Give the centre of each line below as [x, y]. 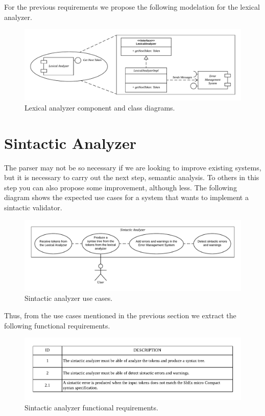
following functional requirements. [57, 325]
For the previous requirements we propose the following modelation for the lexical [132, 7]
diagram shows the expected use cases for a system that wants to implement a [126, 197]
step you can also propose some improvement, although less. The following [121, 187]
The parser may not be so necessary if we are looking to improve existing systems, [133, 167]
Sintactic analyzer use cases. [69, 298]
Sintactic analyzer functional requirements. [91, 407]
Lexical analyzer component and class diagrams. [100, 107]
